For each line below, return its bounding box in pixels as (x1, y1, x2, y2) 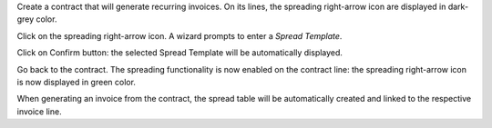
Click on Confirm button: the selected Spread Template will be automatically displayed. (16, 47, 343, 58)
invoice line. (16, 105, 63, 117)
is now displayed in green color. (16, 76, 137, 87)
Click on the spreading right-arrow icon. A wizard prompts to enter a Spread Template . (16, 30, 343, 41)
